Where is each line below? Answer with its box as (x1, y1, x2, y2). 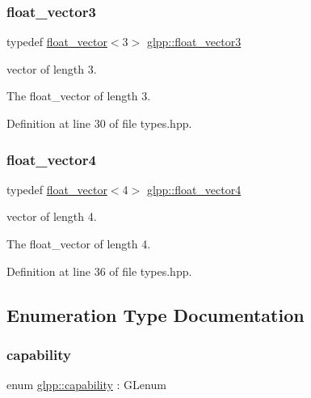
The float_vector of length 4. (6, 235, 151, 252)
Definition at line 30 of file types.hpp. (6, 115, 192, 131)
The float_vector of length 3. (6, 87, 151, 104)
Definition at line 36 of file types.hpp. (6, 262, 192, 279)
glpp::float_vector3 (146, 33, 242, 50)
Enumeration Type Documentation (6, 302, 305, 327)
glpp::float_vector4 (146, 180, 242, 197)
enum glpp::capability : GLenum (6, 376, 166, 393)
